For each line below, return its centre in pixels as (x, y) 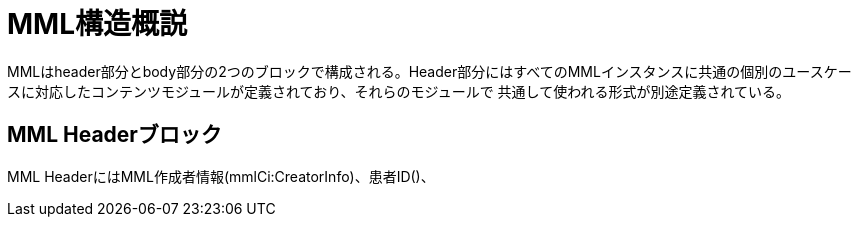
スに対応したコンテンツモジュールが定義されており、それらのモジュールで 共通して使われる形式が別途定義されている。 (399, 91)
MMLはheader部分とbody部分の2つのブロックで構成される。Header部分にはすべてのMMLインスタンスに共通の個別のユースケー (429, 71)
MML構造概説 (97, 24)
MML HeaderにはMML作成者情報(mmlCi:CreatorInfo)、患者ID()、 (221, 176)
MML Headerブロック (114, 135)
